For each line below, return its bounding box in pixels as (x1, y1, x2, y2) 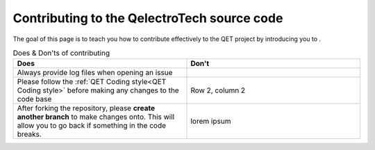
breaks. (17, 129, 42, 139)
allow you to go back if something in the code (17, 121, 167, 131)
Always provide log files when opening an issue (17, 68, 173, 78)
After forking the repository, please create (17, 103, 156, 113)
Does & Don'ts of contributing (12, 49, 110, 58)
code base (17, 94, 52, 104)
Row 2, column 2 (190, 85, 246, 95)
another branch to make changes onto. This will (17, 112, 175, 122)
